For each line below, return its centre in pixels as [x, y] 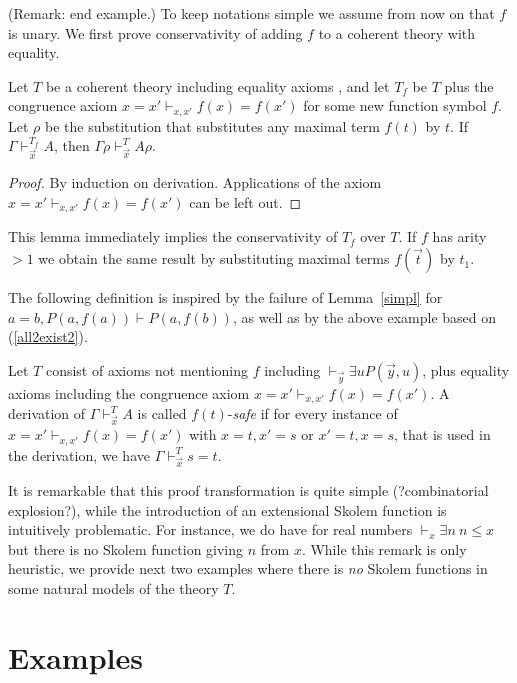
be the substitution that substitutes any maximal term [212, 125]
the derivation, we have [79, 454]
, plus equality [466, 369]
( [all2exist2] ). [48, 336]
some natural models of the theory [113, 588]
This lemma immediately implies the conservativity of [173, 236]
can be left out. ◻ [245, 202]
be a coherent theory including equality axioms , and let [217, 85]
